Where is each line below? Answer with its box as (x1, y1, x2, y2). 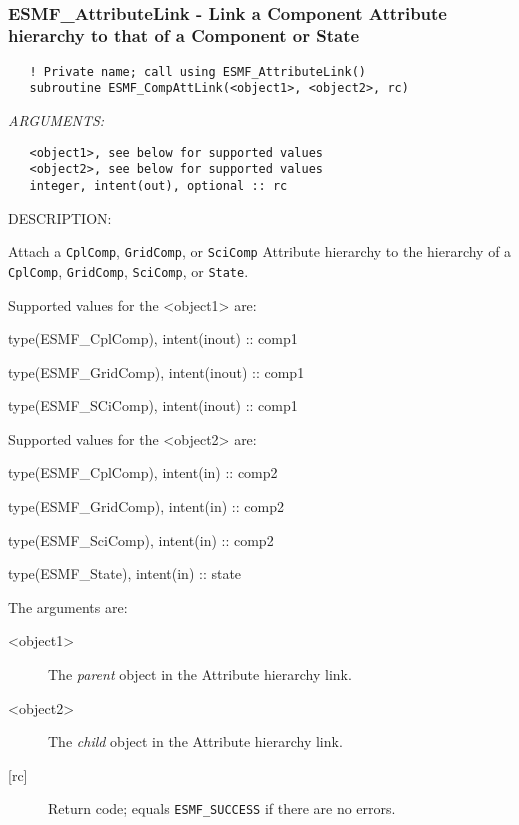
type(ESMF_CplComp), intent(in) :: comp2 (8, 462, 278, 483)
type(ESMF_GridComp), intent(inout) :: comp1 (8, 361, 305, 382)
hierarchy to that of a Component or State (8, 23, 360, 48)
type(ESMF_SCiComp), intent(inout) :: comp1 (8, 395, 298, 416)
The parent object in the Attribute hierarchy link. (48, 664, 352, 685)
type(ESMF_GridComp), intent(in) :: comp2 (8, 496, 284, 517)
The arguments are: (8, 596, 128, 617)
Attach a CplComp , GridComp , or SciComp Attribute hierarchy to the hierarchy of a (8, 241, 512, 262)
